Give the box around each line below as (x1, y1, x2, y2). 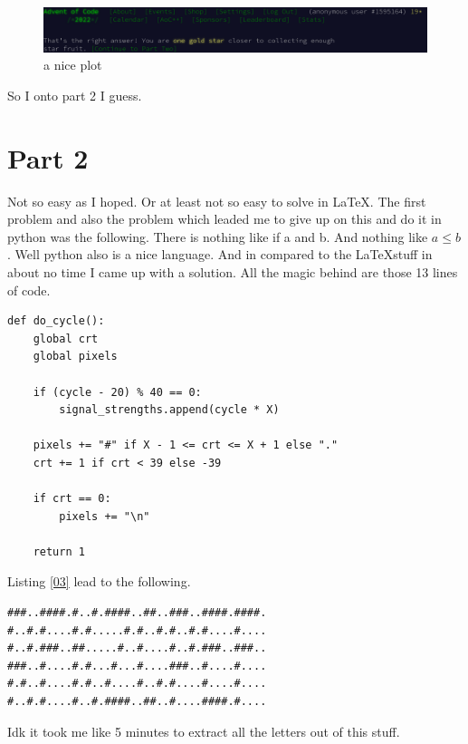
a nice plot (43, 55, 102, 74)
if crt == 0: (33, 492, 111, 506)
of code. (7, 280, 51, 299)
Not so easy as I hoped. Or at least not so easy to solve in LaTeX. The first (7, 191, 426, 210)
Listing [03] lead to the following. (7, 572, 191, 591)
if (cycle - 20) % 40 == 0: (33, 385, 202, 399)
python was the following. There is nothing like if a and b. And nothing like (7, 227, 428, 246)
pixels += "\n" (59, 509, 150, 523)
